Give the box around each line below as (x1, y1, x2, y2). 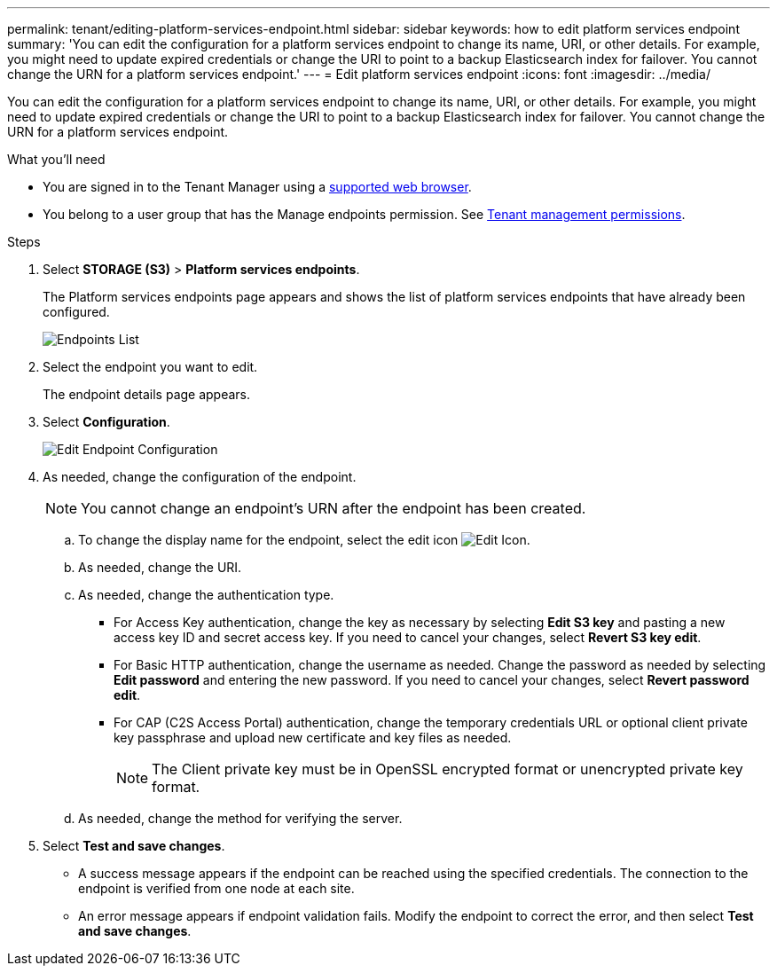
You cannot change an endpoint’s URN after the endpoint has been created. (81, 499, 586, 517)
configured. (43, 304, 110, 319)
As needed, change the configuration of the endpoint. (43, 469, 357, 484)
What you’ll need (7, 152, 106, 167)
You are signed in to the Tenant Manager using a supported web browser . (43, 179, 472, 194)
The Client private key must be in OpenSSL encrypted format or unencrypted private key (152, 760, 743, 778)
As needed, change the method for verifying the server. (78, 811, 403, 826)
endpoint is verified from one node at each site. (78, 881, 355, 896)
